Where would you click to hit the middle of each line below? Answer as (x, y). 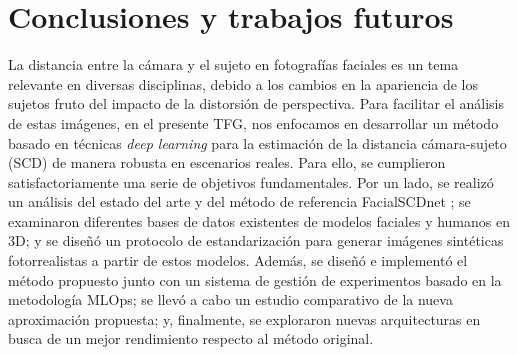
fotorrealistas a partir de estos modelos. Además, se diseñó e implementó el (238, 260)
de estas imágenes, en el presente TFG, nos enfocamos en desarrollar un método (253, 122)
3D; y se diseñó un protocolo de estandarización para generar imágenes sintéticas (256, 240)
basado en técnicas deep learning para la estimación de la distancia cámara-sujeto (257, 142)
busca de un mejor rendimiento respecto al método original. (191, 338)
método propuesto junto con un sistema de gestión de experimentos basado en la (255, 279)
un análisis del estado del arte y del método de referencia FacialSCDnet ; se (239, 201)
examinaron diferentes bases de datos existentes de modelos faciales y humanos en (259, 220)
